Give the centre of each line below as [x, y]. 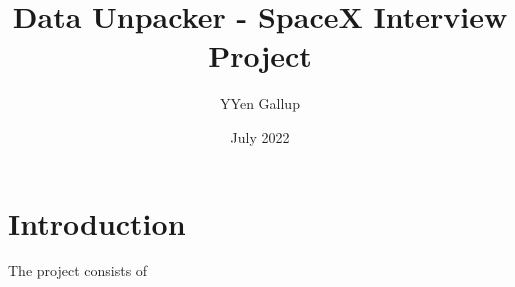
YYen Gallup [260, 103]
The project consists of [78, 270]
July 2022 [260, 136]
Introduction [97, 222]
